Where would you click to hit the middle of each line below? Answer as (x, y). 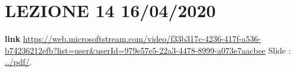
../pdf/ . (18, 62)
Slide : (279, 50)
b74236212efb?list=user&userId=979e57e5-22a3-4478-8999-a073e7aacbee (135, 50)
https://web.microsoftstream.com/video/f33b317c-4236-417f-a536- (142, 39)
